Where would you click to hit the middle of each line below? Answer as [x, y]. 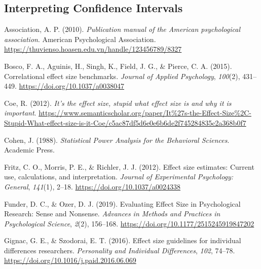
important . [20, 113]
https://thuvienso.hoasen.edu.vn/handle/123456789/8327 [93, 49]
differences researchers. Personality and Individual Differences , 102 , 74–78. [120, 250]
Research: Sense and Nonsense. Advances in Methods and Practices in [112, 214]
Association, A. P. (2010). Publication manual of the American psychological [122, 29]
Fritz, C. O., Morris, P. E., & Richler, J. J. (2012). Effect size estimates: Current [129, 166]
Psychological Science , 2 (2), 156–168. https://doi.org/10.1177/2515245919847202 [129, 223]
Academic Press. [29, 150]
